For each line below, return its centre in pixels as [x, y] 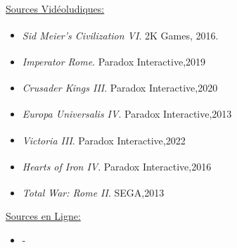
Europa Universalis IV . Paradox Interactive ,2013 [127, 113]
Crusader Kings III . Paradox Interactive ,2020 [120, 87]
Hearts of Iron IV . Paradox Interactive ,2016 [117, 166]
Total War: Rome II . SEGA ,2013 [93, 192]
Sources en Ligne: [43, 216]
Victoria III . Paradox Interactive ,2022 [104, 140]
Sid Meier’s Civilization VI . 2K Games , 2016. [120, 35]
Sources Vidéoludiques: [55, 8]
